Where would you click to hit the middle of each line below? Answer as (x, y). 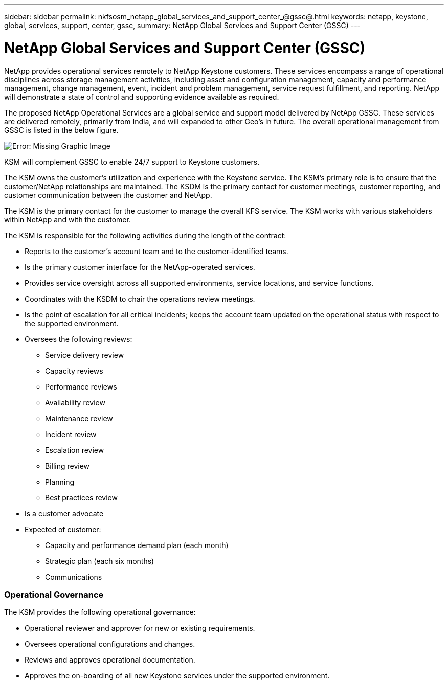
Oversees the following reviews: (79, 339)
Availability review (75, 402)
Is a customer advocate (64, 513)
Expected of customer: (63, 529)
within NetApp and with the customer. (68, 219)
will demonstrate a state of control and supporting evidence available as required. (142, 97)
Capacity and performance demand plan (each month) (137, 545)
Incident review (71, 434)
